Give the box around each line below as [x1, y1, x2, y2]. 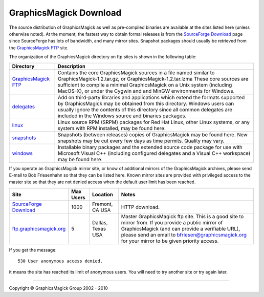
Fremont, [92, 200, 113, 207]
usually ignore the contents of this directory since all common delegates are [57, 106, 233, 113]
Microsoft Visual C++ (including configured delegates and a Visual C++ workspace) [57, 149, 251, 156]
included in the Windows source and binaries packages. [57, 112, 187, 119]
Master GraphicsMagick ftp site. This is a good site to [121, 213, 244, 220]
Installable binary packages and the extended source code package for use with [57, 144, 243, 150]
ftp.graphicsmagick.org [12, 225, 66, 232]
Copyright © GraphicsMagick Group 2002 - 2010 [9, 285, 108, 291]
